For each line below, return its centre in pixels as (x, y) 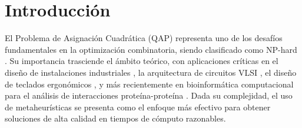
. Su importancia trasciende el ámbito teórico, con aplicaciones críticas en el (142, 61)
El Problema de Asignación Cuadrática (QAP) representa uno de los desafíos (144, 38)
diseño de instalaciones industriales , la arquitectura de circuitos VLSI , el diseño (151, 72)
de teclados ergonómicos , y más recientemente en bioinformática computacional (149, 84)
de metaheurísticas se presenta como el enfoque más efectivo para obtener (138, 107)
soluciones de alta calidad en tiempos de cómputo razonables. (115, 118)
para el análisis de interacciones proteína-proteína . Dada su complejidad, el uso (149, 95)
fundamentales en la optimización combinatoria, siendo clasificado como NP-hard (151, 49)
